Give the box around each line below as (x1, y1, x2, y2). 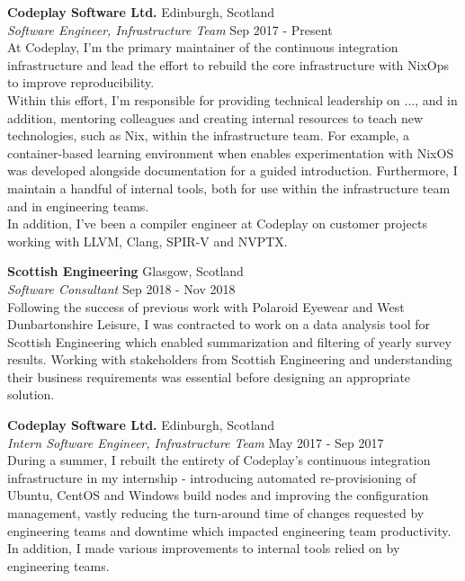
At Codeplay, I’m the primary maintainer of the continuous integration (7, 38, 398, 57)
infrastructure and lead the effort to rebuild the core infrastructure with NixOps (7, 55, 450, 74)
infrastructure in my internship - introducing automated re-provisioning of (7, 468, 416, 487)
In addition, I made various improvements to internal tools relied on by (7, 539, 400, 558)
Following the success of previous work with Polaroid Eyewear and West (7, 297, 405, 316)
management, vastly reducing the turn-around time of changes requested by (7, 504, 425, 523)
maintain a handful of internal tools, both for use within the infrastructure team (7, 178, 451, 197)
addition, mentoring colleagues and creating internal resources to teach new (7, 108, 424, 127)
